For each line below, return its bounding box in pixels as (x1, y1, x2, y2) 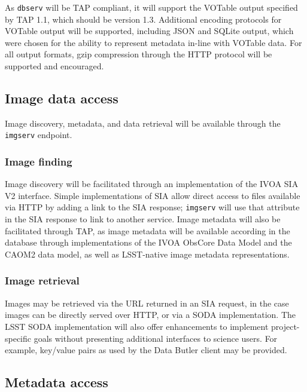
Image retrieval (5, 273, 80, 288)
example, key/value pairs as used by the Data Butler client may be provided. (5, 344, 287, 356)
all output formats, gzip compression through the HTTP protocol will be (5, 48, 272, 60)
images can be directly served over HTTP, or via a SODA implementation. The (5, 308, 296, 321)
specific (5, 332, 32, 344)
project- (271, 320, 300, 332)
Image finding (5, 154, 72, 169)
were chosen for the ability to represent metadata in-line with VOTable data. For (5, 36, 302, 48)
